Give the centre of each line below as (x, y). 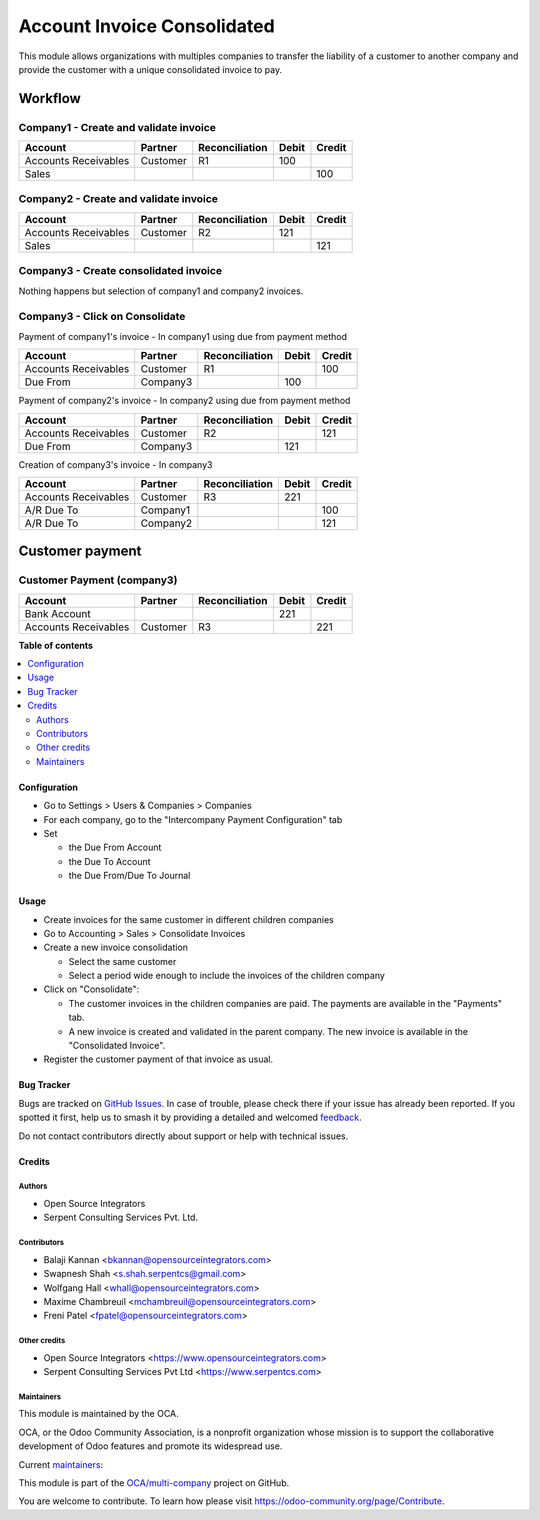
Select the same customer (122, 961)
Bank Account (57, 613)
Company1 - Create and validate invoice (117, 127)
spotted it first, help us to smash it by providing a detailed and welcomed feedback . (190, 1117)
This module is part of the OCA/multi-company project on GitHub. (154, 1483)
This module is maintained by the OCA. (98, 1414)
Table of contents (56, 645)
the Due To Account (109, 861)
